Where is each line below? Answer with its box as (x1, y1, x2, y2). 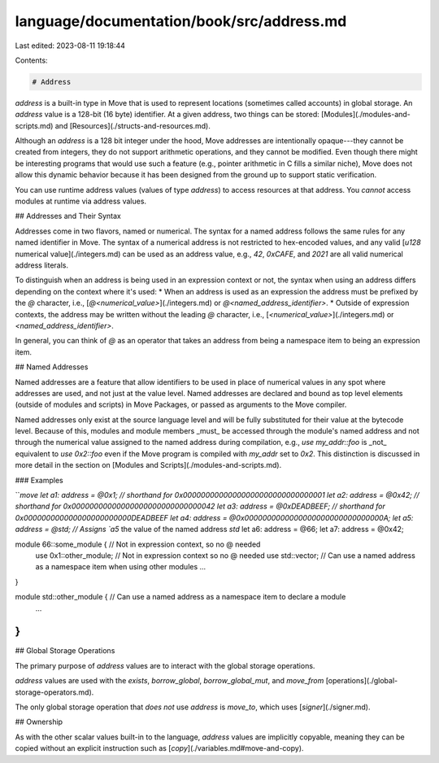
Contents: (15, 55, 48, 65)
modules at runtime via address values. (15, 196, 146, 207)
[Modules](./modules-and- (321, 110, 411, 120)
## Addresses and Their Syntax (15, 211, 121, 221)
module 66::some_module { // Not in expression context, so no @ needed (15, 539, 261, 549)
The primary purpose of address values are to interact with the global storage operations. (15, 661, 315, 670)
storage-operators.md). (15, 687, 94, 697)
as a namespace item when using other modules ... (35, 562, 206, 572)
